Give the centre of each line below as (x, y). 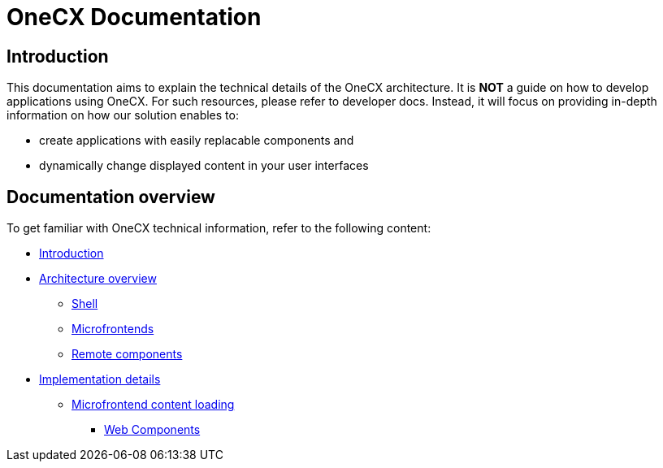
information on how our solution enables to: (123, 115)
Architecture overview (98, 279)
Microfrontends (113, 329)
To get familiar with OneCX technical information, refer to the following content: (219, 228)
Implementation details (100, 379)
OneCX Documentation (134, 17)
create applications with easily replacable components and (197, 141)
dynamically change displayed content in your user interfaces (204, 166)
